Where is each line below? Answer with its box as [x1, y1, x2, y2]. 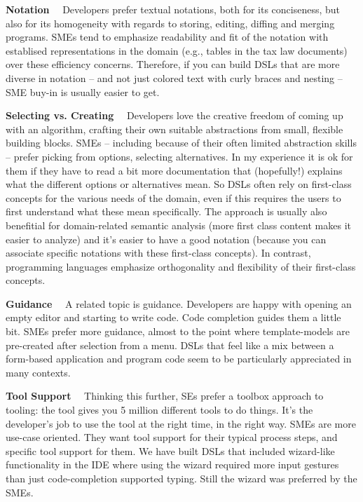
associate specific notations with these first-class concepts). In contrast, [6, 245, 311, 260]
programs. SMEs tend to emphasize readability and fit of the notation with [6, 29, 329, 44]
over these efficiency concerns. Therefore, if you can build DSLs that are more [6, 57, 340, 72]
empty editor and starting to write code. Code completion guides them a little [6, 310, 341, 325]
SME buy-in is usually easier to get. [6, 84, 160, 99]
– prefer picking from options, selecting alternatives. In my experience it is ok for [6, 149, 353, 163]
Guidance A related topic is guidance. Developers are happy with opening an [6, 296, 352, 311]
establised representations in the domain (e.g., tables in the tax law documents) [6, 43, 348, 57]
